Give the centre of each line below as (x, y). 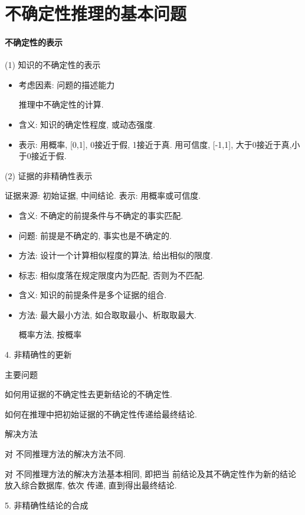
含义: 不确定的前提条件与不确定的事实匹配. (101, 215)
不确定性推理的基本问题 (96, 13)
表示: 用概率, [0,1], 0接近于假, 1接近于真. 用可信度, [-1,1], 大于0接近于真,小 (159, 144)
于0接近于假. (42, 156)
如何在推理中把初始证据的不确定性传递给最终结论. (101, 414)
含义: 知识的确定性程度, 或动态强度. (87, 124)
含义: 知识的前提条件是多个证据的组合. (93, 295)
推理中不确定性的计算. (61, 104)
